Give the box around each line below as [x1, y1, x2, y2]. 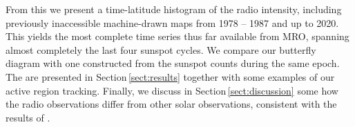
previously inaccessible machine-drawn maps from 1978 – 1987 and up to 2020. [6, 15, 339, 30]
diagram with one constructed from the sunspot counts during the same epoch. [6, 56, 340, 70]
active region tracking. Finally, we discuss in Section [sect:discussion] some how [6, 83, 338, 97]
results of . [6, 110, 50, 124]
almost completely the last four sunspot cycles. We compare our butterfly [6, 42, 316, 57]
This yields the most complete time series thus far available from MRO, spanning [6, 29, 349, 43]
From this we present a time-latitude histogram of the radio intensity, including [6, 2, 342, 16]
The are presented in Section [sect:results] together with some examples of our [6, 69, 335, 84]
